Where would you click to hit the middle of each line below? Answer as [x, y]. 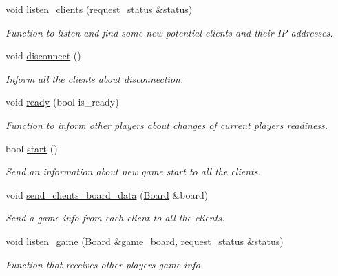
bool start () [32, 148]
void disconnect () [43, 56]
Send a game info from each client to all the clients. [115, 218]
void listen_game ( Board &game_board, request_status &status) [145, 240]
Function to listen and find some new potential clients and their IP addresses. [169, 32]
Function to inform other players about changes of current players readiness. [167, 125]
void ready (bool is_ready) [62, 102]
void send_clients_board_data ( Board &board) [107, 194]
